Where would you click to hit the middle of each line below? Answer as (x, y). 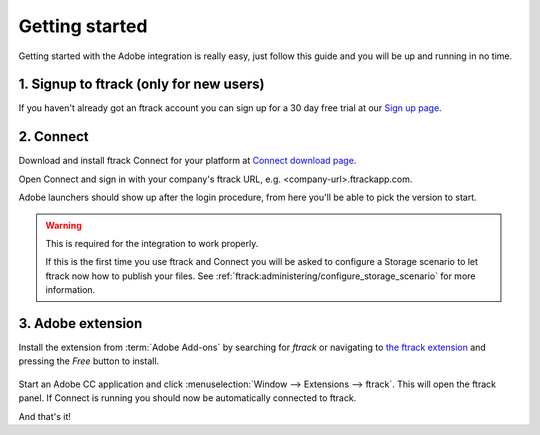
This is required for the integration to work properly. (152, 243)
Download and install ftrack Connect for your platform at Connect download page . (187, 161)
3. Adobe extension (80, 323)
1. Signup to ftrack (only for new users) (141, 84)
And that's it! (45, 416)
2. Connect (53, 136)
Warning (63, 225)
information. (70, 290)
